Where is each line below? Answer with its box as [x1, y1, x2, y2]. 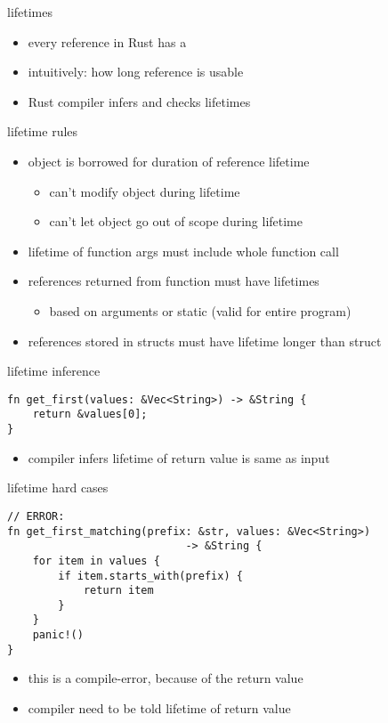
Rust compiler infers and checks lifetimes [28, 92, 251, 110]
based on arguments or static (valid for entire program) [49, 301, 352, 320]
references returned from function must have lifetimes [28, 272, 319, 290]
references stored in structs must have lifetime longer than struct [28, 331, 382, 350]
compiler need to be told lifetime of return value [28, 699, 291, 718]
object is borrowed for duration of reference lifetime [28, 151, 310, 170]
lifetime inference [7, 361, 101, 380]
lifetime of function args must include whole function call [28, 241, 339, 260]
